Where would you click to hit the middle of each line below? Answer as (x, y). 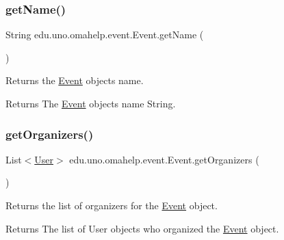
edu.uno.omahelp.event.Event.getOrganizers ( (164, 159)
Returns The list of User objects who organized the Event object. (142, 228)
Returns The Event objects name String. (91, 103)
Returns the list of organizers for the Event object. (112, 205)
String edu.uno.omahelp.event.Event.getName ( (105, 35)
